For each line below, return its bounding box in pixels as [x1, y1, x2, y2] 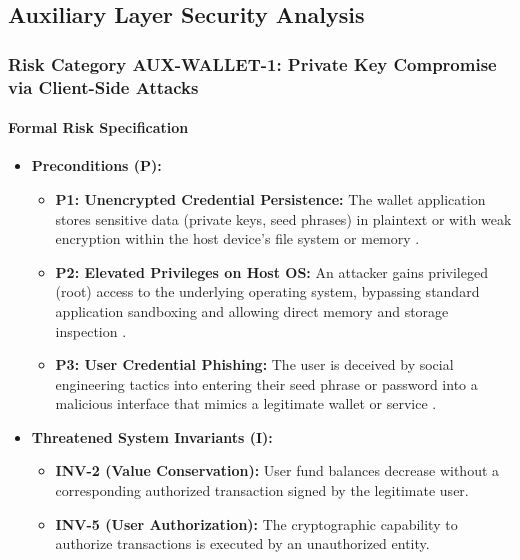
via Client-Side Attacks [8, 74, 199, 99]
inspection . [55, 320, 127, 341]
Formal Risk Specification [8, 117, 189, 138]
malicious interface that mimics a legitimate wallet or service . [55, 393, 437, 414]
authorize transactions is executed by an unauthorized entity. [55, 533, 430, 554]
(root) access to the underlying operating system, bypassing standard [55, 281, 480, 302]
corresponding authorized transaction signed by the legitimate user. [55, 480, 469, 501]
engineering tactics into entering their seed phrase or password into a [55, 373, 478, 394]
